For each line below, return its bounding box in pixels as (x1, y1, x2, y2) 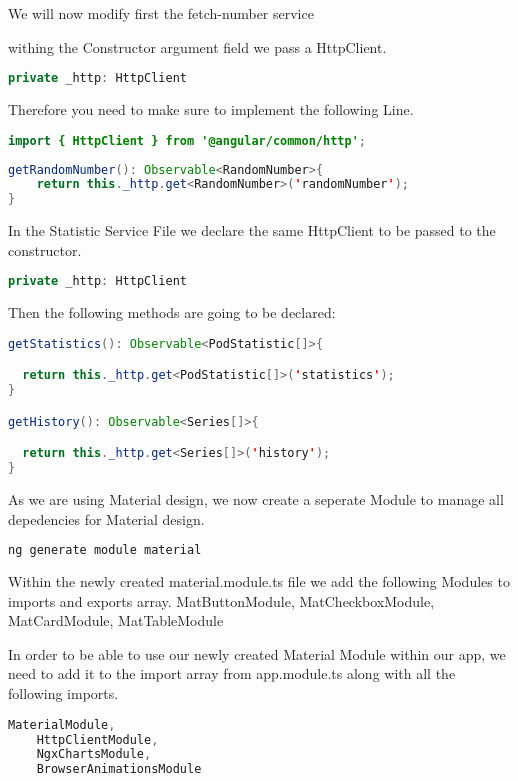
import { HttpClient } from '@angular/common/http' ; (8, 133, 366, 148)
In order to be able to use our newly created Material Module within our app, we (8, 643, 506, 664)
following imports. (8, 683, 119, 704)
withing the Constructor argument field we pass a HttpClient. (8, 36, 387, 57)
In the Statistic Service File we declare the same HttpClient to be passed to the (8, 220, 496, 241)
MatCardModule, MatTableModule (8, 610, 224, 631)
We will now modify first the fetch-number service (8, 3, 314, 23)
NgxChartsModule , (36, 747, 152, 762)
